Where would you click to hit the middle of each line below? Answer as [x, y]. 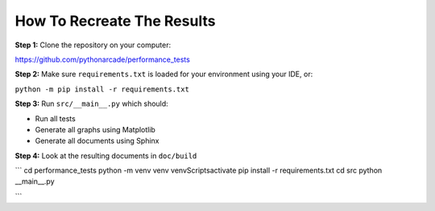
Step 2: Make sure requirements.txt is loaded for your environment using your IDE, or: [164, 74]
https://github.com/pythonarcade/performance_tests [103, 59]
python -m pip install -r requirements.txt [102, 89]
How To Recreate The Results [115, 21]
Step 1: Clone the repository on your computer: [93, 45]
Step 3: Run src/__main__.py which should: [91, 103]
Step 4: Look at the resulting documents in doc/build [106, 156]
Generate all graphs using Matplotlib [95, 129]
